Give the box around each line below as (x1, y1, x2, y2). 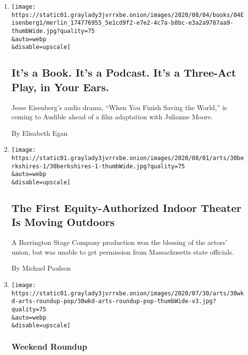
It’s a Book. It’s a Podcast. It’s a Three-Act (11, 65, 236, 80)
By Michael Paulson (11, 263, 71, 273)
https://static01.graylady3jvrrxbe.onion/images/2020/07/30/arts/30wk (11, 290, 244, 297)
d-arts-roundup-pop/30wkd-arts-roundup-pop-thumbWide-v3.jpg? (11, 298, 217, 305)
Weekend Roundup (11, 340, 87, 352)
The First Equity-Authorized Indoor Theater (11, 200, 242, 215)
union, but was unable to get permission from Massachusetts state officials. (11, 246, 234, 257)
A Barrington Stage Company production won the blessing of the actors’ (11, 237, 227, 247)
